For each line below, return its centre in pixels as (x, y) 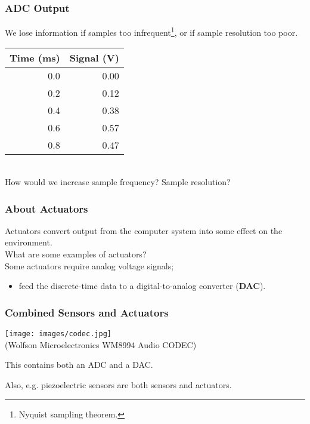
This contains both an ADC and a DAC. (79, 365)
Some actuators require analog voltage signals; (89, 265)
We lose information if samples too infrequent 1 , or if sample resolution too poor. (151, 31)
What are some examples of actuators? (76, 254)
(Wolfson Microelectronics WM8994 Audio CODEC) (101, 344)
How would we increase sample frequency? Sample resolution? (118, 182)
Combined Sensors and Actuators (87, 312)
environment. (29, 242)
